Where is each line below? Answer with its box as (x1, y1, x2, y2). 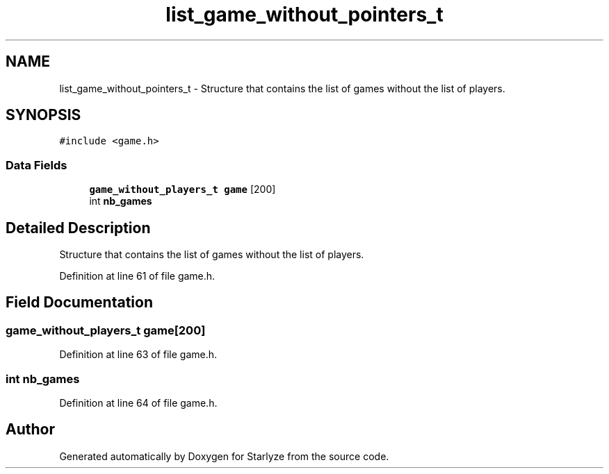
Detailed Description (6, 219, 151, 237)
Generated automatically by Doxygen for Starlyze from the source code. (59, 450, 389, 462)
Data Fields (6, 158, 67, 172)
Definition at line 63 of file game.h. (59, 348, 218, 361)
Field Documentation (6, 294, 153, 312)
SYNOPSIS (6, 106, 81, 124)
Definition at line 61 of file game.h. (59, 270, 216, 282)
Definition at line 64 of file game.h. (59, 397, 218, 409)
